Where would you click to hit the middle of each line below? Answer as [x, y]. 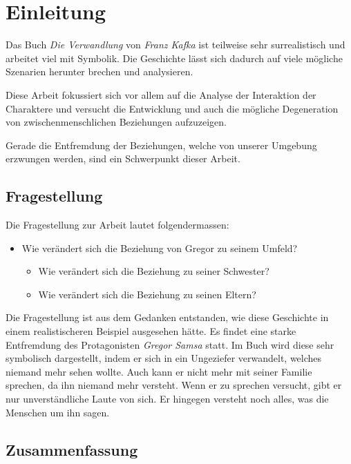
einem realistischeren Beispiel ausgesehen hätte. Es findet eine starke [151, 331]
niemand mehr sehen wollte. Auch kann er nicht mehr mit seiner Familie [159, 371]
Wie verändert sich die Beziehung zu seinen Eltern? [147, 294]
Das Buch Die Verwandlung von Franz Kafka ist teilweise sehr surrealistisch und [175, 45]
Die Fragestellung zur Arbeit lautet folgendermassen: [117, 225]
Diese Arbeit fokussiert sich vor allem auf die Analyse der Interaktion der [161, 94]
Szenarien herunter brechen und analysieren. [99, 71]
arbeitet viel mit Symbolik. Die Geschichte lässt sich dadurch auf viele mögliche [174, 58]
